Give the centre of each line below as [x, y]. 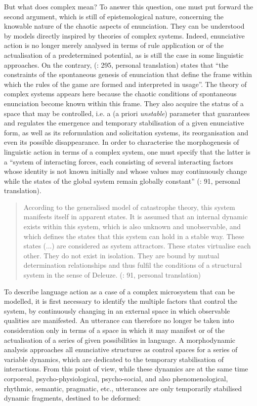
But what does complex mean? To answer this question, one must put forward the [128, 6]
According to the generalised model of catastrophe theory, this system [129, 207]
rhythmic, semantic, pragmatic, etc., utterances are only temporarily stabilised [123, 388]
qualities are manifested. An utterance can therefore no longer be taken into [119, 320]
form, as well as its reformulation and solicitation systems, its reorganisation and [126, 132]
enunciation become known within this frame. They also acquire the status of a [124, 103]
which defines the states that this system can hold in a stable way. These [134, 236]
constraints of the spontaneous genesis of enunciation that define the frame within [128, 74]
